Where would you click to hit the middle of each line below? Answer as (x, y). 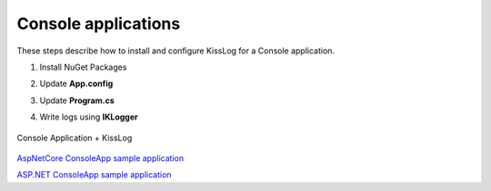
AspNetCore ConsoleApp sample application (100, 158)
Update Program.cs (77, 100)
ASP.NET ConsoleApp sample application (94, 175)
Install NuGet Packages (83, 67)
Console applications (99, 24)
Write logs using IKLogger (89, 117)
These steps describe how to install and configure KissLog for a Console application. (176, 51)
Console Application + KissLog (75, 138)
